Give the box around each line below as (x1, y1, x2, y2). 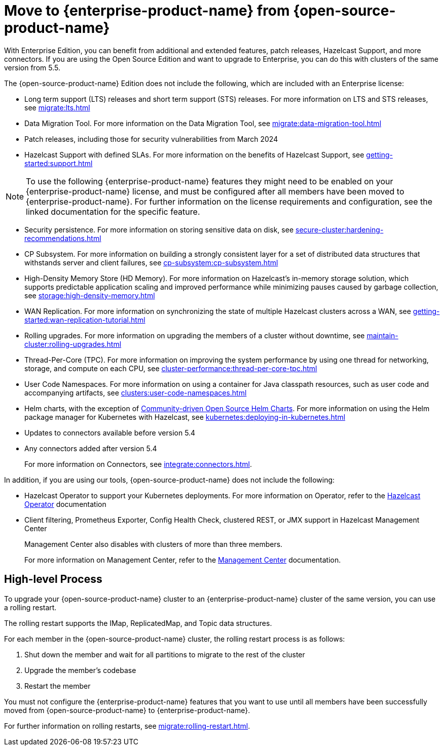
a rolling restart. (4, 603, 57, 612)
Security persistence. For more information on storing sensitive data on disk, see (24, 225, 294, 234)
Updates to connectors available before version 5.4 (24, 428, 196, 437)
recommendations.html (24, 233, 101, 243)
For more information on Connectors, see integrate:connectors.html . (24, 459, 252, 468)
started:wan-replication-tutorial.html (24, 315, 145, 324)
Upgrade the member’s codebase (24, 665, 136, 675)
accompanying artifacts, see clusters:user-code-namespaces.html (24, 388, 247, 397)
